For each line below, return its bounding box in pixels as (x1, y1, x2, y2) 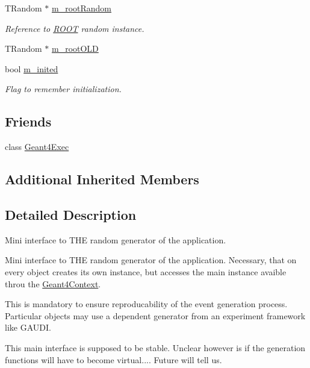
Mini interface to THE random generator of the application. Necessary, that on (5, 254, 297, 266)
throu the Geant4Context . (5, 277, 101, 290)
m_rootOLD (51, 42, 99, 55)
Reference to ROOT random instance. (5, 22, 144, 34)
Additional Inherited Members (5, 170, 199, 189)
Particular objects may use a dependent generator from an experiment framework (5, 309, 306, 322)
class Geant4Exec (5, 140, 69, 153)
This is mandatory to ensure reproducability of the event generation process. (5, 298, 288, 310)
